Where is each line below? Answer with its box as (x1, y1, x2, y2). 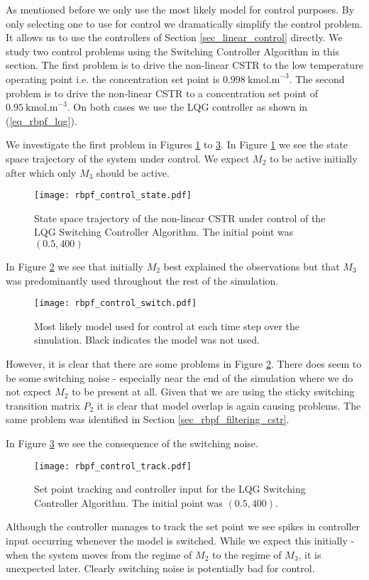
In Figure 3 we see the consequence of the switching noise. (6, 435, 258, 450)
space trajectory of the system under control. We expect (6, 151, 250, 165)
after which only (6, 165, 77, 180)
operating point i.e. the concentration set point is (6, 71, 220, 86)
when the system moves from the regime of (6, 547, 192, 562)
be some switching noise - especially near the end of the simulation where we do (6, 370, 353, 385)
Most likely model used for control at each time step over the (34, 318, 300, 333)
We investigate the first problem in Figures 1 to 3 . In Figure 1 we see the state (6, 137, 348, 152)
